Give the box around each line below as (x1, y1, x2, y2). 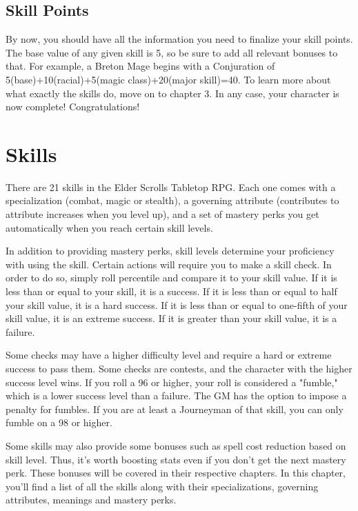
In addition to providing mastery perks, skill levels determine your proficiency (6, 243, 335, 258)
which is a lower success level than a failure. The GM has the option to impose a (6, 388, 347, 403)
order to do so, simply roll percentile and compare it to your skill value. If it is (6, 270, 337, 285)
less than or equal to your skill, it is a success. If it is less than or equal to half (6, 284, 337, 299)
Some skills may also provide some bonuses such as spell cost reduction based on (6, 438, 346, 452)
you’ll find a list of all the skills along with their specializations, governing (6, 479, 319, 493)
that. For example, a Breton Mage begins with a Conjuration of (6, 59, 275, 73)
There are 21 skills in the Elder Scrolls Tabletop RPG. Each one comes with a (6, 179, 336, 194)
